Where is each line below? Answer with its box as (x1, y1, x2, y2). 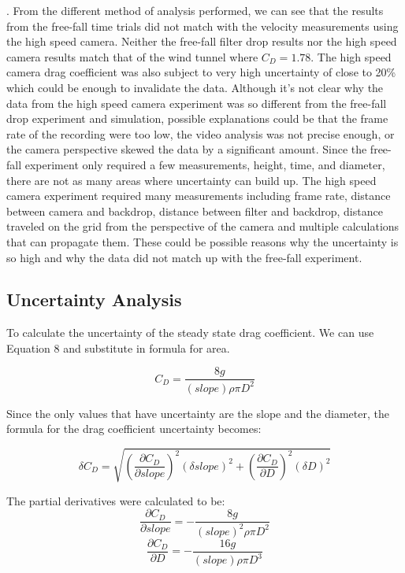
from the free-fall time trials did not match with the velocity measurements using (6, 17, 399, 34)
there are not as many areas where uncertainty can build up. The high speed (6, 172, 377, 188)
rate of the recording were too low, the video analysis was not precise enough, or (6, 125, 395, 142)
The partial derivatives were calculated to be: (6, 492, 225, 508)
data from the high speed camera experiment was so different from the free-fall (6, 94, 387, 111)
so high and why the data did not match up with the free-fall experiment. (6, 249, 362, 265)
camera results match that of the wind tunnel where (6, 48, 258, 65)
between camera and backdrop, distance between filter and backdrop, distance (6, 202, 383, 219)
